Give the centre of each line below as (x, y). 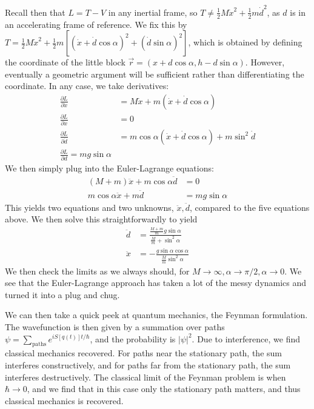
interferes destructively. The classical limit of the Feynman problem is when (145, 377)
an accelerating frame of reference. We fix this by (96, 24)
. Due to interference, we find (246, 338)
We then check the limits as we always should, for (97, 271)
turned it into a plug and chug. (62, 294)
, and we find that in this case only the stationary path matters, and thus (164, 389)
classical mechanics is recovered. (64, 400)
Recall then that (35, 12)
